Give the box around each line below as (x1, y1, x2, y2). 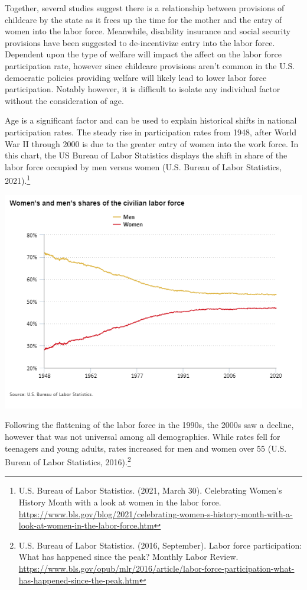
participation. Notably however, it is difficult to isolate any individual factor (5, 83, 280, 95)
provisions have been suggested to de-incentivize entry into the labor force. (5, 36, 275, 48)
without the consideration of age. (5, 94, 124, 106)
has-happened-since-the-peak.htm (18, 573, 139, 586)
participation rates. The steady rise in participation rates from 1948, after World (5, 125, 297, 138)
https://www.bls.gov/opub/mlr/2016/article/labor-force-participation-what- (18, 562, 295, 574)
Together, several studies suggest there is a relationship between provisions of (5, 2, 285, 14)
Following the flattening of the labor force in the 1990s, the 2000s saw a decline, (5, 419, 294, 431)
